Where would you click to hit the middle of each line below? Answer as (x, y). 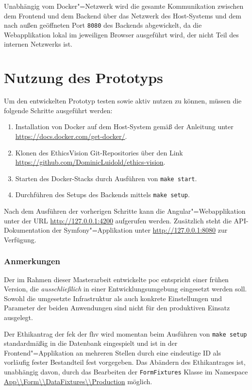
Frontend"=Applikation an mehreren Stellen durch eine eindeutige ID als (112, 352)
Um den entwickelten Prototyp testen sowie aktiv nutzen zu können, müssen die (123, 101)
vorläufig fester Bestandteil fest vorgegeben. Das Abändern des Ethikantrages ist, (125, 362)
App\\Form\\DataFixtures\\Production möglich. (78, 381)
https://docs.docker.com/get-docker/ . (71, 136)
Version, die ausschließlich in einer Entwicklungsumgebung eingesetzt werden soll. (126, 289)
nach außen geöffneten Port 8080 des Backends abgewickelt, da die (103, 25)
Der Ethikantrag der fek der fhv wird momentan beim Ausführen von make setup (126, 333)
